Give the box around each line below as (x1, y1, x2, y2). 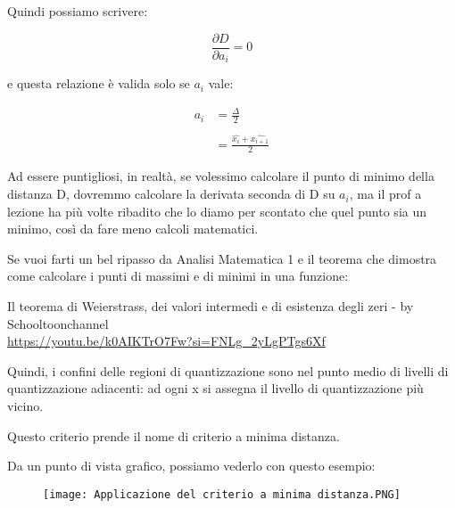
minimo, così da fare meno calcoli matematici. (7, 219, 259, 238)
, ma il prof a (349, 184, 422, 203)
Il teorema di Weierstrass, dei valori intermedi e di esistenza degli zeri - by (7, 297, 414, 315)
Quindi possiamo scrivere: (7, 2, 148, 20)
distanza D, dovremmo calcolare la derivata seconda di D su (7, 184, 335, 203)
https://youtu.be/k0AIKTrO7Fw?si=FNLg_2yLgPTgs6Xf (7, 332, 326, 350)
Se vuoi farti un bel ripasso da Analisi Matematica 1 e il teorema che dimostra (7, 249, 437, 267)
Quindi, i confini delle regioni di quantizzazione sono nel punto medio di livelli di (7, 361, 449, 380)
